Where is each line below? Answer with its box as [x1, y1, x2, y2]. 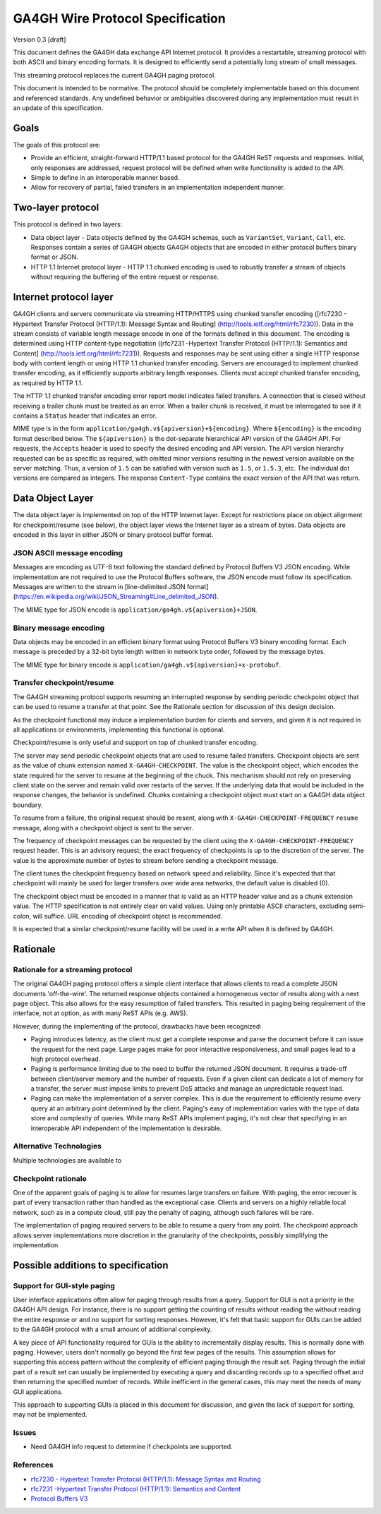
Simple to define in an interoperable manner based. [30, 173, 180, 181]
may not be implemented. [13, 1410, 87, 1419]
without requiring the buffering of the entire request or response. [30, 272, 219, 281]
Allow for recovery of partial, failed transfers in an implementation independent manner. [30, 183, 286, 192]
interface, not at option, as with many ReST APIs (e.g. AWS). [13, 1009, 188, 1017]
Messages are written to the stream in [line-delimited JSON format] [13, 582, 209, 591]
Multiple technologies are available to [13, 1156, 122, 1164]
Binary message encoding [13, 623, 105, 633]
